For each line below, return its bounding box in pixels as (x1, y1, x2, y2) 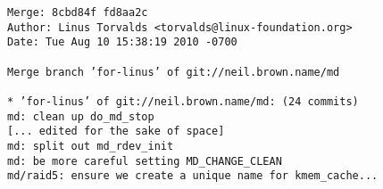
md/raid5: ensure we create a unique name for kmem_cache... (7, 169, 379, 183)
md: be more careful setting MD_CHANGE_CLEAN (7, 154, 282, 168)
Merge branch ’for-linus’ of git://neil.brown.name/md (7, 65, 340, 78)
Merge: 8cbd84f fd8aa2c (7, 6, 148, 19)
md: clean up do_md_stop (7, 110, 154, 123)
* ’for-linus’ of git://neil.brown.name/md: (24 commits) (7, 94, 359, 108)
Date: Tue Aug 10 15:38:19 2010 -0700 (7, 36, 237, 49)
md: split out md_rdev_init (7, 139, 174, 152)
